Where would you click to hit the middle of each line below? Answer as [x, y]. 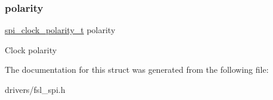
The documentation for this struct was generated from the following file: [137, 70]
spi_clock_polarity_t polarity [60, 30]
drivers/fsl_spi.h [35, 89]
